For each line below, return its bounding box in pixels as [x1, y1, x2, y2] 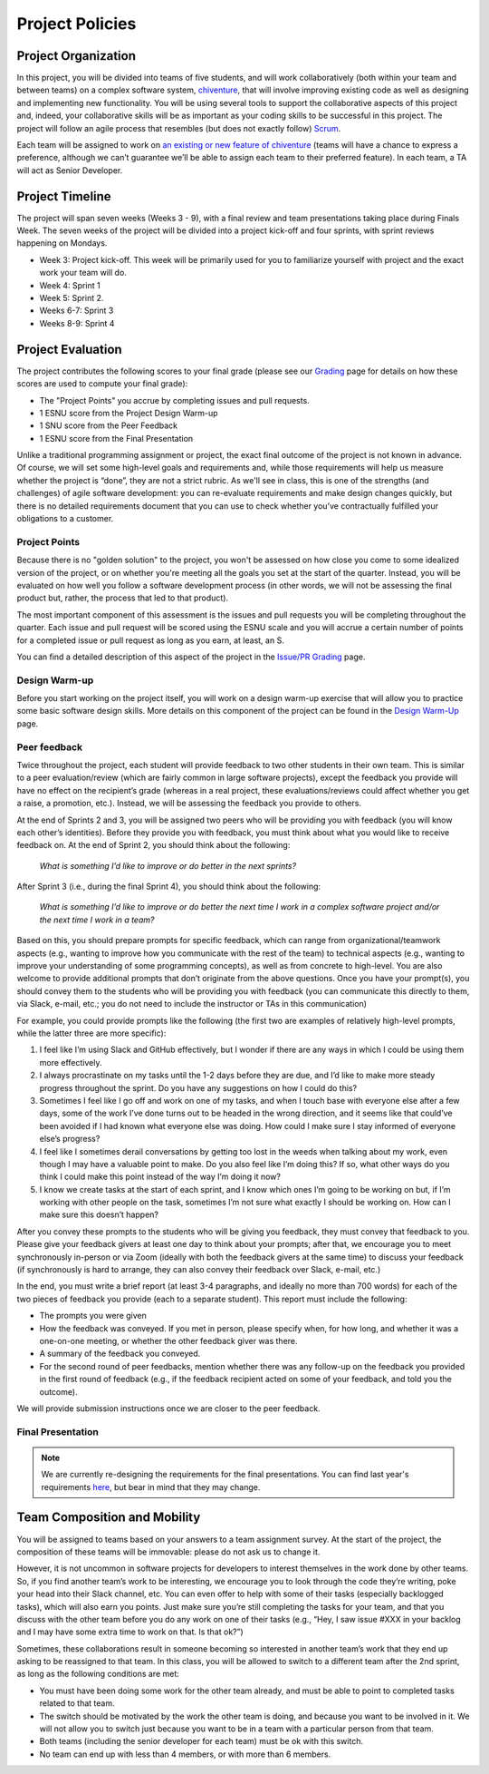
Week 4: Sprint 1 [39, 279, 101, 290]
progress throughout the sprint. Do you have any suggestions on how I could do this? [39, 1082, 358, 1093]
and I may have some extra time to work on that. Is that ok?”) [16, 1626, 244, 1637]
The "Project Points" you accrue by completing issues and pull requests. [39, 395, 310, 405]
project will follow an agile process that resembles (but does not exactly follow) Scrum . [16, 122, 341, 133]
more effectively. [39, 1057, 102, 1067]
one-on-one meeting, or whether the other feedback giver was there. [39, 1335, 298, 1346]
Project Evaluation [16, 341, 122, 357]
